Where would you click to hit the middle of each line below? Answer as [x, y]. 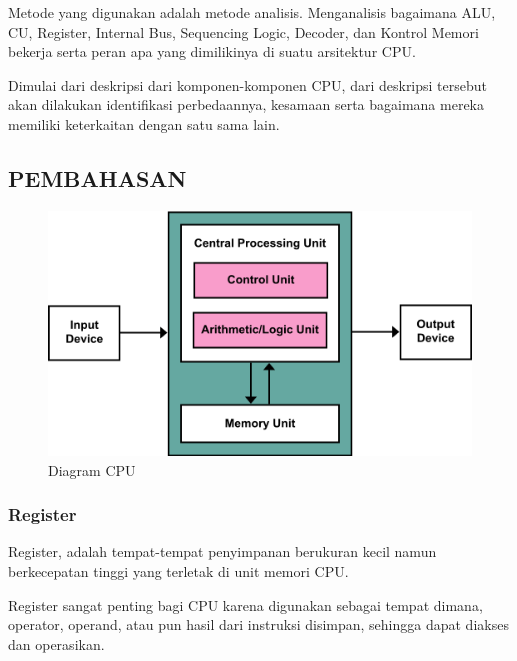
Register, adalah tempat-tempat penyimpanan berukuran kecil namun [222, 551]
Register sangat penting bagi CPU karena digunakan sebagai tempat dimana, [245, 604]
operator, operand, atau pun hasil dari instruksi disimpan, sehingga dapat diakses [258, 624]
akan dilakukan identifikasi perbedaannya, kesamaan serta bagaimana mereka [246, 104]
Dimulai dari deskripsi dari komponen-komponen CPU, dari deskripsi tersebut [248, 84]
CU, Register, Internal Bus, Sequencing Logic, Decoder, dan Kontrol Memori [243, 31]
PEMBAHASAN [97, 177]
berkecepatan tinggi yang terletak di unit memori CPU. [178, 571]
